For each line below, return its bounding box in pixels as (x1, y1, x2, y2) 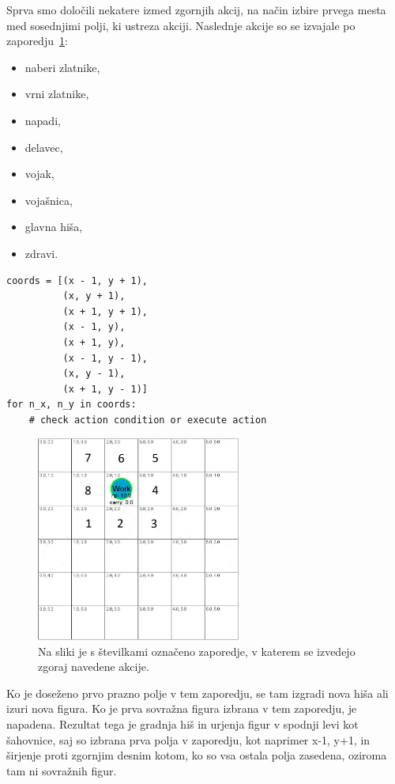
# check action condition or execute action (28, 414, 267, 426)
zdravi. (24, 244, 58, 261)
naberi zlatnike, (24, 59, 100, 75)
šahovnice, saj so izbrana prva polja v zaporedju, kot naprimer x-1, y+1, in (6, 731, 371, 748)
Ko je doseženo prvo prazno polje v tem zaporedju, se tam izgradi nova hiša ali (6, 684, 389, 701)
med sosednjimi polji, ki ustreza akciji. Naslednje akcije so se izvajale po (6, 17, 355, 33)
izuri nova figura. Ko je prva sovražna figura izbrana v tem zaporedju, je (6, 700, 357, 717)
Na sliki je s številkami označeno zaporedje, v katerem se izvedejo (38, 642, 355, 659)
